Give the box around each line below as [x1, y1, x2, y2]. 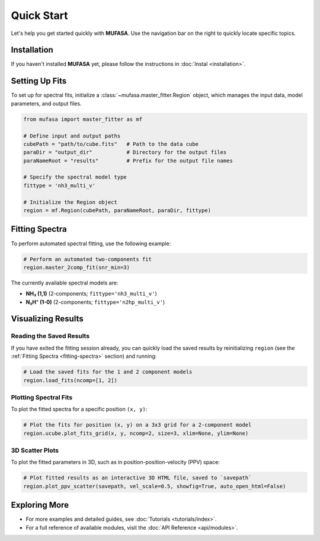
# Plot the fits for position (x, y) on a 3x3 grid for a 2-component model [23, 421, 252, 428]
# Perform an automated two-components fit [23, 255, 152, 263]
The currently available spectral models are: [11, 279, 119, 286]
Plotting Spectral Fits [11, 393, 73, 401]
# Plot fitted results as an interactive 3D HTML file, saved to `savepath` [23, 475, 252, 481]
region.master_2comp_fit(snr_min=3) [23, 264, 130, 271]
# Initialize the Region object [23, 199, 118, 206]
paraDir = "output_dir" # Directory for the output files [23, 149, 227, 156]
